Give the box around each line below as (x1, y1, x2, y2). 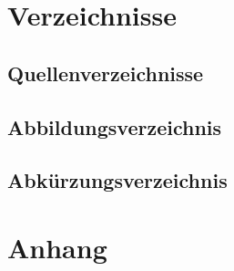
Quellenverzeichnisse (7, 58, 204, 87)
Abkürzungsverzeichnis (7, 166, 228, 194)
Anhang (7, 228, 107, 266)
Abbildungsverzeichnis (7, 112, 222, 141)
